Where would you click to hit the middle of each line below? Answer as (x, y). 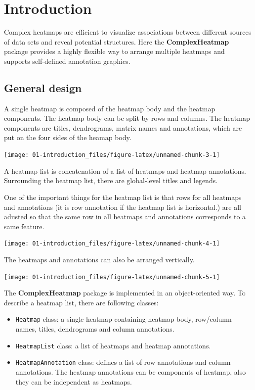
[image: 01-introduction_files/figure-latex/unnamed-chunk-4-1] (112, 244)
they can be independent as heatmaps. (74, 381)
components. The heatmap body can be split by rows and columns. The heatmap (127, 118)
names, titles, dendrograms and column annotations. (95, 329)
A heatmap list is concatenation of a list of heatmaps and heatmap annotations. (125, 171)
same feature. (24, 226)
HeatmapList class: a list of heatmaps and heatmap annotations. (113, 345)
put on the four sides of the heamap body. (68, 137)
